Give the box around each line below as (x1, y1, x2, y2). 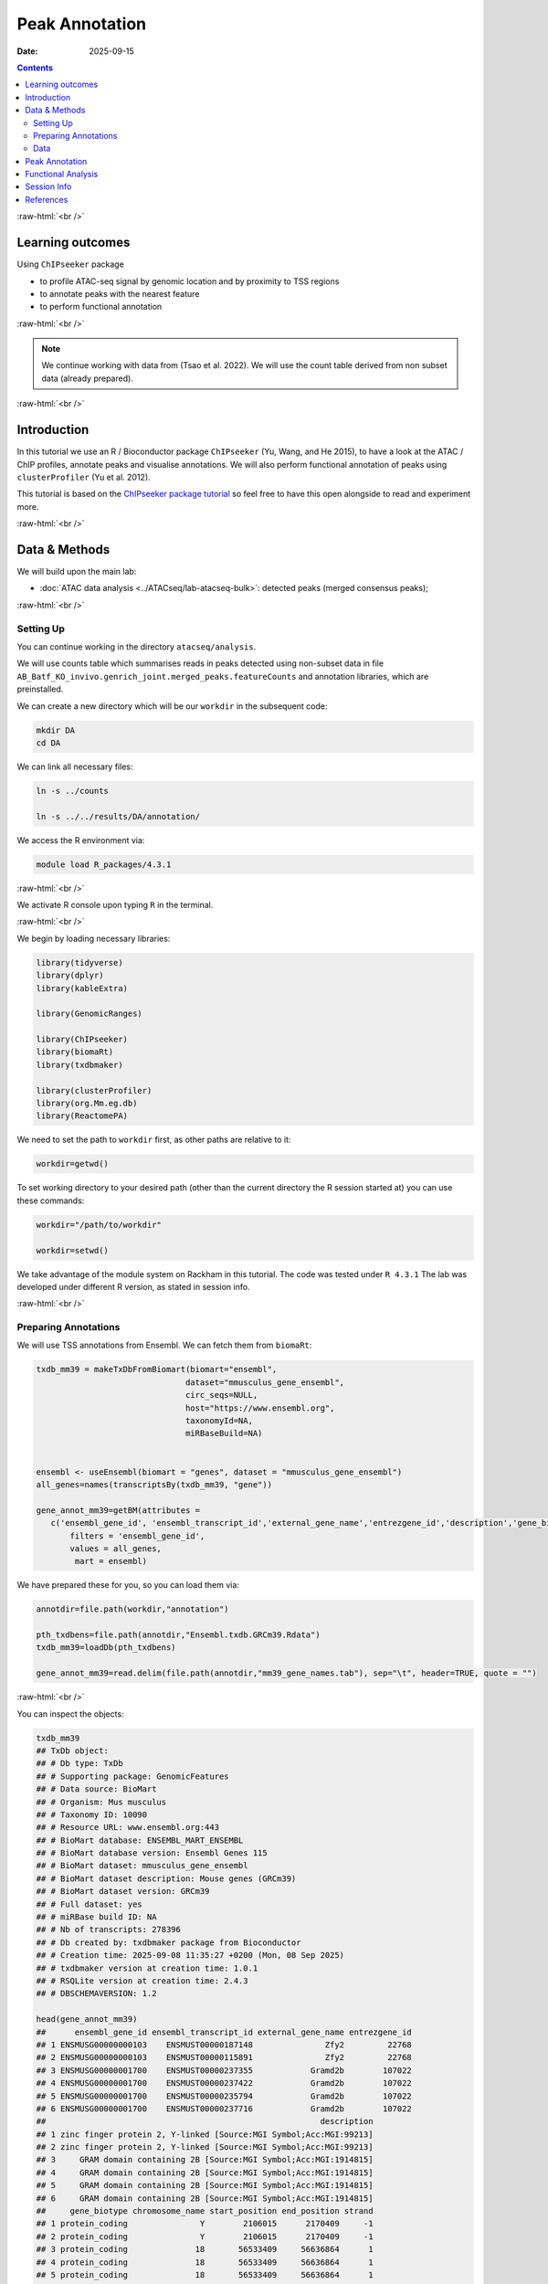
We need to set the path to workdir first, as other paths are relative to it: (16, 1134, 291, 1146)
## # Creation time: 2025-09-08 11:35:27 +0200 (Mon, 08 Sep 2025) (36, 1951, 345, 1961)
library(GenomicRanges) (36, 1009, 143, 1019)
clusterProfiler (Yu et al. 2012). (16, 471, 151, 482)
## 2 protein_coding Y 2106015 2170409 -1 (36, 2231, 374, 2242)
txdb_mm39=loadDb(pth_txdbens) (36, 1643, 177, 1653)
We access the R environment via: (16, 834, 145, 845)
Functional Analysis (25, 169, 99, 180)
